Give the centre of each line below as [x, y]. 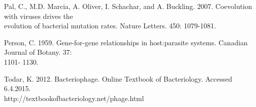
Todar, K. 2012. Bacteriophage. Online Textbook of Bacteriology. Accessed [118, 78]
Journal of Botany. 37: [38, 52]
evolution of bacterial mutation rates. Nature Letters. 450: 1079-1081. [110, 26]
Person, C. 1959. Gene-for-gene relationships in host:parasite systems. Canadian [126, 42]
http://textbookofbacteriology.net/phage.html [74, 98]
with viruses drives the [39, 16]
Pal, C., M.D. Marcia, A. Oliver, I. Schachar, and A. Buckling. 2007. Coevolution [128, 6]
